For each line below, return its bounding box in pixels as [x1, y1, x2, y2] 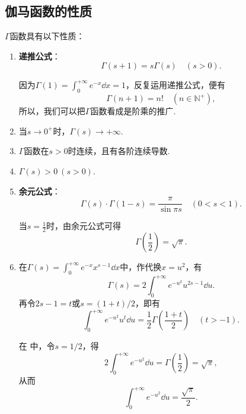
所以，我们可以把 [18, 105, 85, 117]
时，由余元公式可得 [46, 219, 121, 232]
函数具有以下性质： [9, 30, 85, 42]
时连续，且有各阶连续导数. [68, 145, 170, 157]
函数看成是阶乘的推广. [90, 105, 176, 117]
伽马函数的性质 [5, 2, 92, 20]
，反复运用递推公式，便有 [125, 79, 225, 91]
